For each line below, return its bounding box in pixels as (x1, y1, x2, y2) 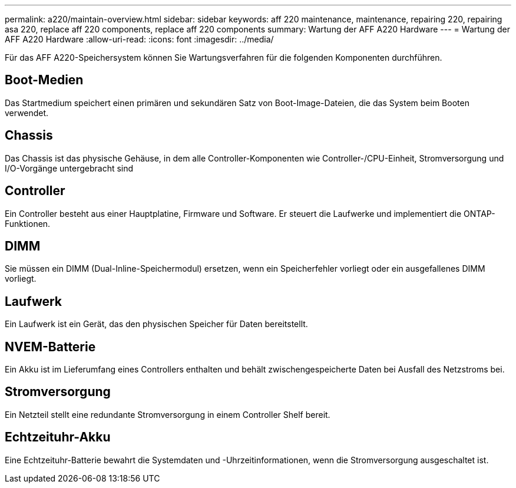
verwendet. (5, 107, 49, 118)
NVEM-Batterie (5, 339, 96, 354)
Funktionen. (5, 218, 51, 229)
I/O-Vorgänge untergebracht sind (5, 163, 134, 173)
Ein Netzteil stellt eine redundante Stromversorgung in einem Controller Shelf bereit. (5, 409, 330, 420)
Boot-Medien (5, 72, 84, 88)
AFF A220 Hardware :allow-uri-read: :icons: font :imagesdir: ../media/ (5, 34, 274, 44)
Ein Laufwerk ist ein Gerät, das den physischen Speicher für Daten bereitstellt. (5, 319, 308, 329)
